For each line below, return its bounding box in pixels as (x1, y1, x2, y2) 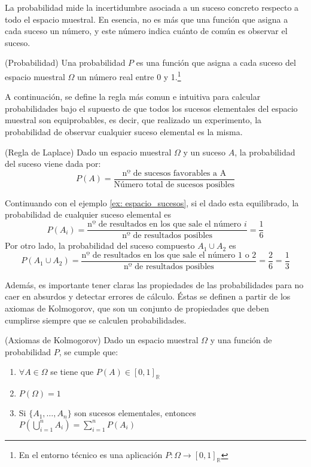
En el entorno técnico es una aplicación (19, 448, 163, 460)
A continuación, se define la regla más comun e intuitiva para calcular (5, 90, 261, 103)
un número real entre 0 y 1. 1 (77, 68, 181, 83)
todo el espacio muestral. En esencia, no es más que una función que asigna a (5, 13, 288, 25)
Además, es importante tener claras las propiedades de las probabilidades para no (5, 278, 304, 291)
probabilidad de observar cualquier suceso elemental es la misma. (5, 126, 243, 138)
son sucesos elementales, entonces (74, 407, 196, 419)
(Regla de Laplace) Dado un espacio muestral (5, 145, 172, 158)
